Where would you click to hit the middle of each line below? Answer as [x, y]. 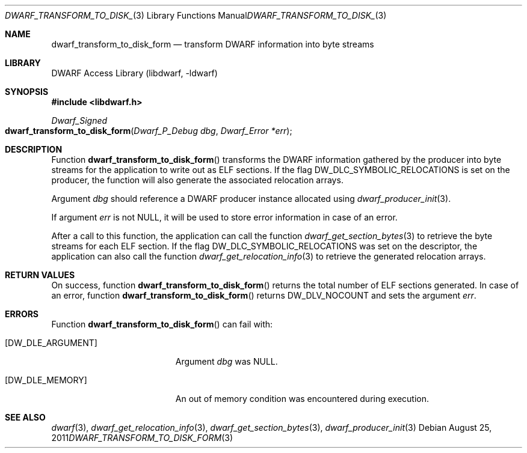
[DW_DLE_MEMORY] [46, 380]
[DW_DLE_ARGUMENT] [51, 343]
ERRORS [22, 314]
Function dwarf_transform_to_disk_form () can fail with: [162, 324]
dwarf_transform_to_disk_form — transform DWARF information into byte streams [213, 44]
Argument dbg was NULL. [227, 361]
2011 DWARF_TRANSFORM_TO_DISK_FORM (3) [142, 438]
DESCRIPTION [34, 149]
